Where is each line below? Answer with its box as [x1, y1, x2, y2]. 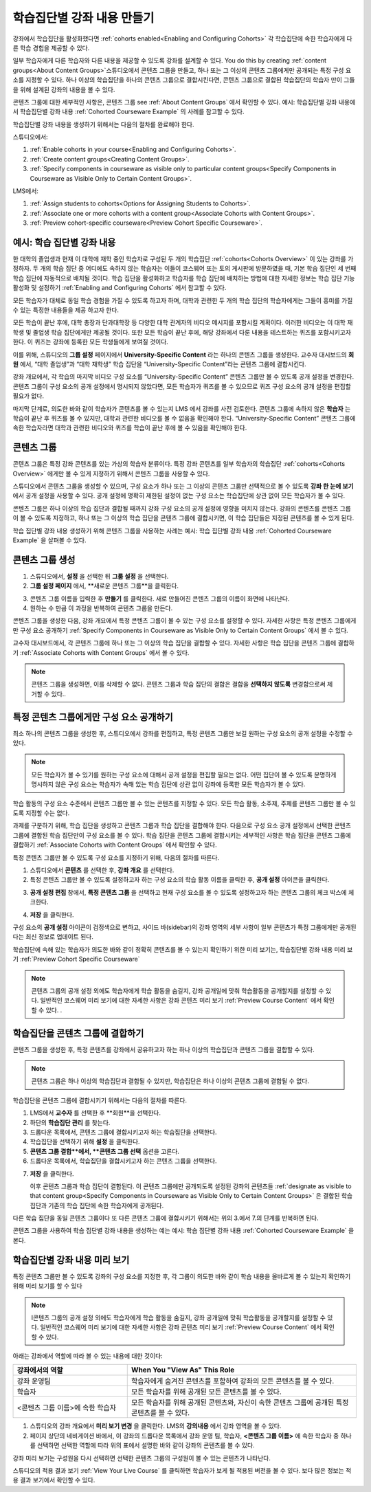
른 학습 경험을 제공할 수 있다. [12, 43, 90, 52]
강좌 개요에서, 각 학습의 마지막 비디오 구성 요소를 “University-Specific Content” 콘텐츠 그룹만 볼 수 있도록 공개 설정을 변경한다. [12, 372, 354, 381]
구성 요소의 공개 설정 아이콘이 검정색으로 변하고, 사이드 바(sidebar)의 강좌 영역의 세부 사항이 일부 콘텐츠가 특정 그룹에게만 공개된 [12, 923, 357, 931]
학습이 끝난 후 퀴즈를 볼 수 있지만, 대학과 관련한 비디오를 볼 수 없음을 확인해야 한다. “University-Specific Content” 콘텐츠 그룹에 [12, 414, 356, 422]
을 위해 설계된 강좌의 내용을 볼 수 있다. [12, 85, 115, 93]
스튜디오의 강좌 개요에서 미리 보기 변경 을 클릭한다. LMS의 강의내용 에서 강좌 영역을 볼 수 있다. [30, 1422, 282, 1430]
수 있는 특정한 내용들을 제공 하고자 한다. [12, 306, 120, 314]
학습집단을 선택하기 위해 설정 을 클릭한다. [30, 1137, 140, 1146]
